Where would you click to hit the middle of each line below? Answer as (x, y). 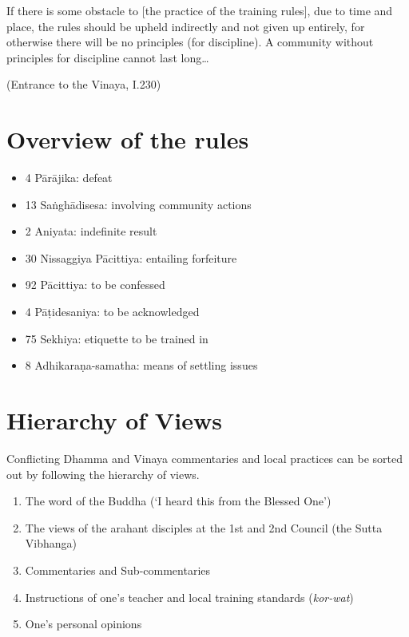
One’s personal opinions (83, 624)
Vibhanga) (51, 543)
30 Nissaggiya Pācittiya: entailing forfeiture (131, 257)
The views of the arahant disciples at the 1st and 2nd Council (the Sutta (204, 527)
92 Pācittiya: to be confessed (95, 285)
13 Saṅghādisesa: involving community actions (138, 204)
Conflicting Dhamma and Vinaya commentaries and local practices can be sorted (204, 458)
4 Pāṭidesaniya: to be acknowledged (112, 312)
